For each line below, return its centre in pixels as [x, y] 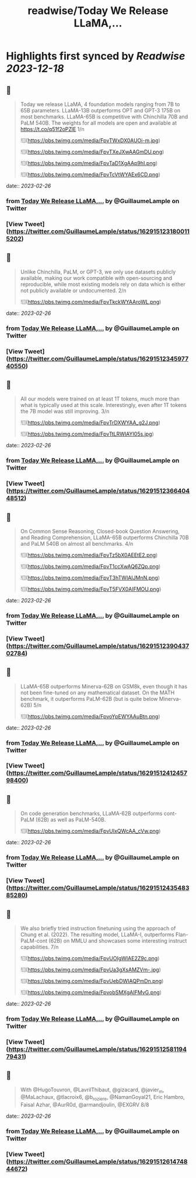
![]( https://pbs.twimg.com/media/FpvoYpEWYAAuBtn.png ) [90, 716]
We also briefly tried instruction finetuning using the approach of [98, 928]
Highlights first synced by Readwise [96, 56]
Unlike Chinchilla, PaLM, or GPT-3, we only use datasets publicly [98, 272]
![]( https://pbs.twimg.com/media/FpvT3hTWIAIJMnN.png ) [90, 577]
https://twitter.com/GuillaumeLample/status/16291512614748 [98, 1162]
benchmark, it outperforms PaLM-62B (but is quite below [89, 698]
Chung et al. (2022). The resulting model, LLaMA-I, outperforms [97, 934]
